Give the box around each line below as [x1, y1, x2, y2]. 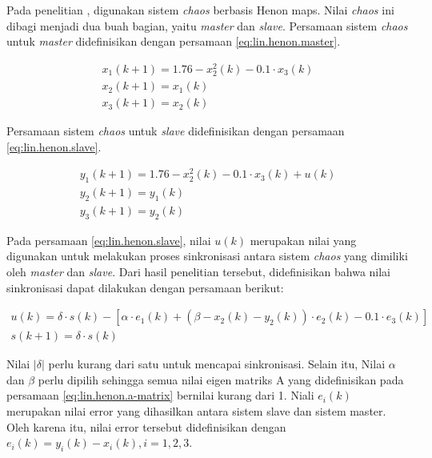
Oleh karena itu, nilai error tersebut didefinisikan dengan [6, 418, 286, 435]
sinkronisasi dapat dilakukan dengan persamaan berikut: [6, 279, 284, 295]
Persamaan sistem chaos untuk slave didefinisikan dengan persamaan [6, 123, 345, 139]
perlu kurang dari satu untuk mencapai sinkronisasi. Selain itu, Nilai [48, 356, 386, 372]
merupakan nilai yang [250, 231, 357, 248]
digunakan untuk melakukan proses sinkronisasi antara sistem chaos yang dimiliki [6, 247, 408, 264]
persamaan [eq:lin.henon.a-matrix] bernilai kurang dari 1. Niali [6, 387, 314, 404]
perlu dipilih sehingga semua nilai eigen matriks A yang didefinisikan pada [38, 371, 404, 388]
